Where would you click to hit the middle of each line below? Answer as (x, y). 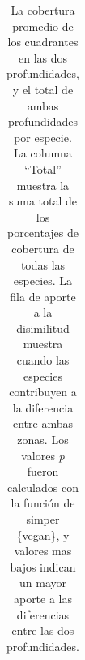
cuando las (43, 360)
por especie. (43, 137)
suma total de (43, 201)
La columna (43, 153)
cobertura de (43, 248)
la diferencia (43, 407)
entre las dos (43, 630)
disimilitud (43, 328)
